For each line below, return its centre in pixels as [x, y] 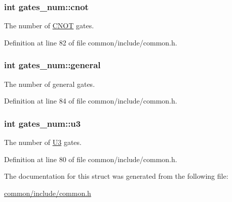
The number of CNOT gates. [49, 26]
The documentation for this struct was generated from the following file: [116, 176]
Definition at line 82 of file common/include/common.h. [91, 42]
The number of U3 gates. [43, 142]
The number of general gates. [50, 84]
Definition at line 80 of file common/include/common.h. [91, 159]
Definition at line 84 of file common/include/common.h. [91, 101]
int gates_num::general [52, 65]
